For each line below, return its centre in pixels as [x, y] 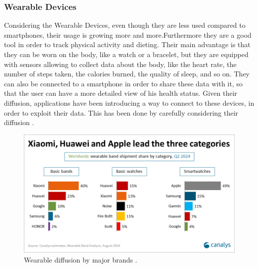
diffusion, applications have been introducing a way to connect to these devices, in [129, 102]
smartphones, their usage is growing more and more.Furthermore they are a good [128, 34]
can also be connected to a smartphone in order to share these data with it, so [124, 83]
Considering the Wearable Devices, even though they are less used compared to [125, 25]
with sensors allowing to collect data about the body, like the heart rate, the [120, 64]
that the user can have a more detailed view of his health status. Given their [121, 93]
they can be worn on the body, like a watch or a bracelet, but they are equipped [126, 54]
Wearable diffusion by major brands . [81, 259]
